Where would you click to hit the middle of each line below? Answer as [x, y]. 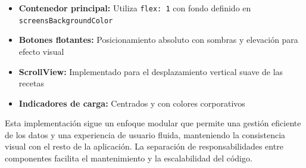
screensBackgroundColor [66, 21]
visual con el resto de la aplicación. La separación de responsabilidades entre [144, 146]
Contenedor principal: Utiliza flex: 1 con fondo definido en [135, 8]
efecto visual [41, 51]
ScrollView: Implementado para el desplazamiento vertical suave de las [151, 71]
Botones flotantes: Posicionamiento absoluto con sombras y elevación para [158, 40]
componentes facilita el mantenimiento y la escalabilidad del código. [129, 158]
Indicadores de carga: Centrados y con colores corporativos [132, 103]
